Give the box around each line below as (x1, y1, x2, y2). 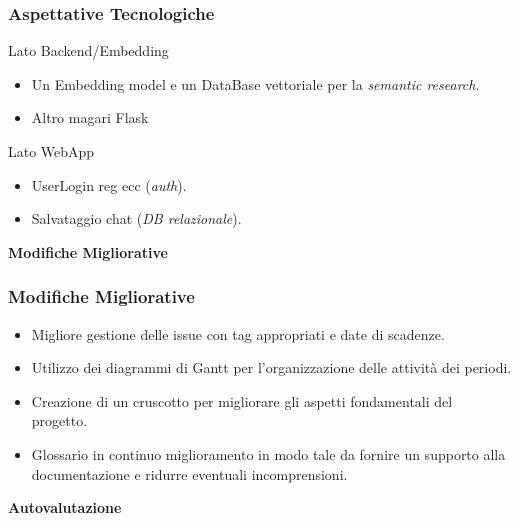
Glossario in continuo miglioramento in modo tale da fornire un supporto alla (31, 443, 506, 464)
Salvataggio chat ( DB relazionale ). (31, 208, 242, 229)
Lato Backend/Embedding (8, 40, 169, 61)
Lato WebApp (8, 141, 95, 161)
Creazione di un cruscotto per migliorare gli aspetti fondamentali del (31, 390, 453, 411)
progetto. (31, 410, 88, 431)
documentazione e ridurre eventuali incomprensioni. (31, 463, 348, 484)
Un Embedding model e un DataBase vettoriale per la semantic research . (31, 73, 480, 94)
